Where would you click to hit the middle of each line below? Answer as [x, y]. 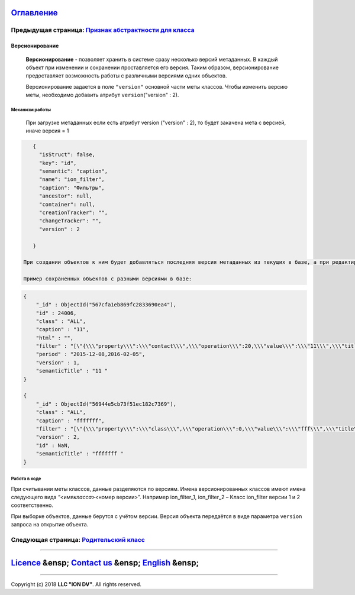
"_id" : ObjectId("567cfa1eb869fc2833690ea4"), [106, 305]
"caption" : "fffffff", [70, 421]
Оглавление [35, 13]
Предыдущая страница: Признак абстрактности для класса [103, 30]
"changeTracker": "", [70, 221]
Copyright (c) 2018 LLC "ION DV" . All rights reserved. [76, 584]
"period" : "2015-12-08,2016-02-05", [91, 354]
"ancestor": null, [66, 196]
